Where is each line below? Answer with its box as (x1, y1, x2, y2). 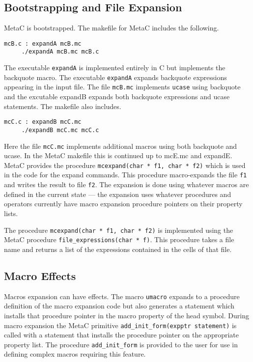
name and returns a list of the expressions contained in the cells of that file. (4, 244, 232, 254)
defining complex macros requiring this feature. (4, 349, 146, 359)
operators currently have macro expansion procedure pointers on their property (4, 198, 243, 209)
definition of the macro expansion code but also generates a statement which (4, 301, 234, 311)
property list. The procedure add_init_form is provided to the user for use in (4, 339, 238, 349)
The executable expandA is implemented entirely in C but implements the (4, 62, 225, 73)
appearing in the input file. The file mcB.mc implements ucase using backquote (4, 82, 241, 92)
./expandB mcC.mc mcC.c (21, 126, 99, 134)
